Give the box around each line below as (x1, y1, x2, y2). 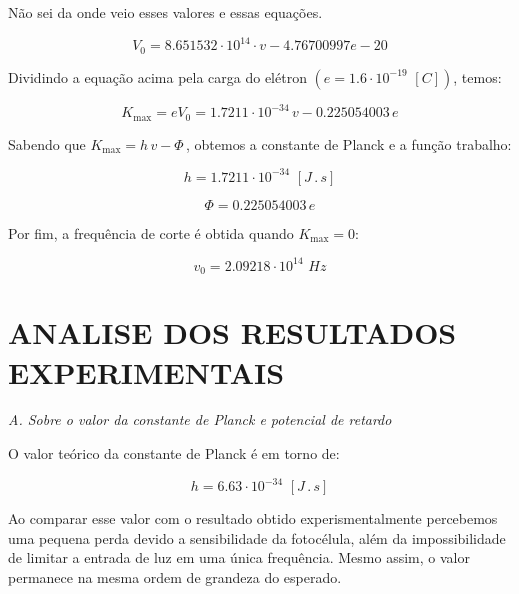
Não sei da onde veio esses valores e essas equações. (8, 2, 323, 22)
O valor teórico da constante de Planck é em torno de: (8, 443, 340, 464)
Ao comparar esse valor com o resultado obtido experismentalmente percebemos (8, 508, 498, 529)
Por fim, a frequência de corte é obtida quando (8, 222, 294, 243)
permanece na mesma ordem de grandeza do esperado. (8, 566, 342, 587)
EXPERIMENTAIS (8, 351, 285, 392)
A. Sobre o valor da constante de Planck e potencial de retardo (8, 409, 392, 430)
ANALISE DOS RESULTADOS (8, 312, 457, 353)
